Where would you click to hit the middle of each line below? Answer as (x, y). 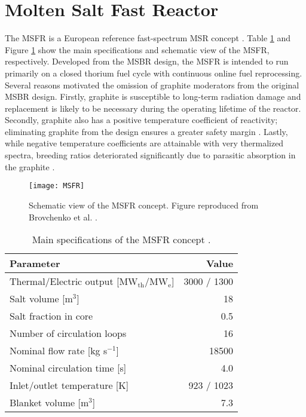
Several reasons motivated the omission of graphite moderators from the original (152, 85)
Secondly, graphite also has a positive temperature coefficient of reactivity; (141, 120)
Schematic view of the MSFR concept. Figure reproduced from (144, 205)
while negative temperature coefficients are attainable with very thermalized (144, 143)
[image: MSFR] (57, 186)
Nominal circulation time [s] (68, 368)
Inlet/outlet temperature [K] (69, 385)
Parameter (35, 263)
